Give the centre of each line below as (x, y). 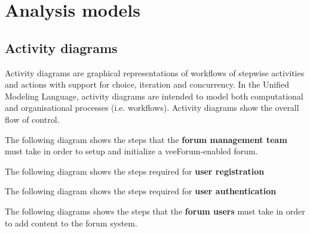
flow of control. (32, 119)
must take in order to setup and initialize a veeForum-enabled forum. (131, 151)
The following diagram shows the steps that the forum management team (146, 139)
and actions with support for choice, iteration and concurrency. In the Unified (147, 84)
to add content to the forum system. (71, 223)
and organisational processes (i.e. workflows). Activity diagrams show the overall (152, 108)
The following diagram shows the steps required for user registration (135, 171)
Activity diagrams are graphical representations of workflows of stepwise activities (155, 72)
